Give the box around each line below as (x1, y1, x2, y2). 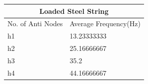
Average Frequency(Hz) (70, 18, 141, 29)
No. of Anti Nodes (7, 18, 63, 29)
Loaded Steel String (39, 5, 109, 16)
